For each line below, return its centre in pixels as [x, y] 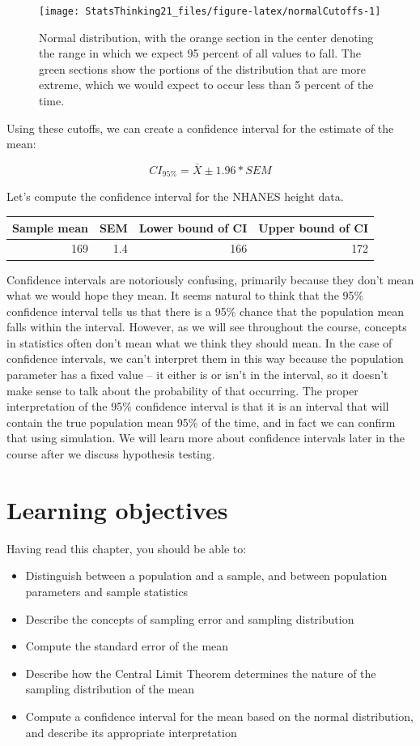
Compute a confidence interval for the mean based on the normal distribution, [219, 716]
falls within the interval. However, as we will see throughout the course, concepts [207, 327]
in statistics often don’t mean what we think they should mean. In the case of [199, 342]
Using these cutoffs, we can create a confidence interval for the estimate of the [200, 128]
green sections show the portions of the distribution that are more [202, 68]
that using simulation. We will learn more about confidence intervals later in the [206, 438]
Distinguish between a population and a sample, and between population [206, 575]
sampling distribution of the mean [110, 689]
